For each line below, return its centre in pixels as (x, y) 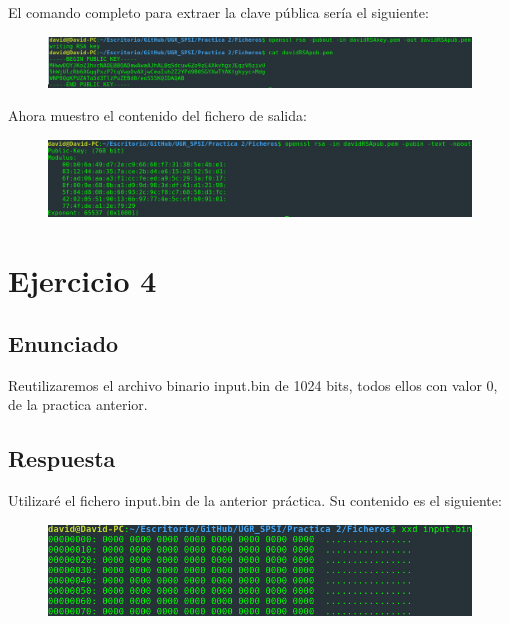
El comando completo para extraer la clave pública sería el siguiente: (218, 12)
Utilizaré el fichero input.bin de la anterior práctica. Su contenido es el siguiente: (255, 500)
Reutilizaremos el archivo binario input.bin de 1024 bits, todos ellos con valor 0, (253, 384)
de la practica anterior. (78, 404)
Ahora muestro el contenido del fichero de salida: (157, 115)
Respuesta (62, 458)
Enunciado (63, 343)
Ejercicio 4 (82, 279)
